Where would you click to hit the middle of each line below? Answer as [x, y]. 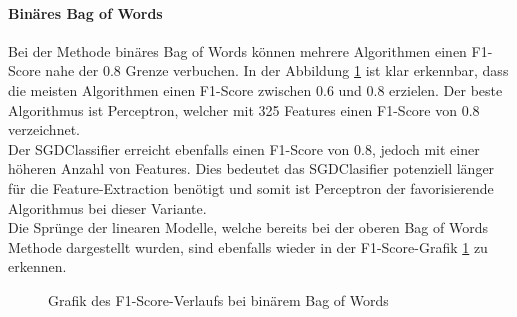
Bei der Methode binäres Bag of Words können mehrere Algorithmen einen [237, 50]
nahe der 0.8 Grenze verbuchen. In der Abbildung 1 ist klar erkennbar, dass [277, 70]
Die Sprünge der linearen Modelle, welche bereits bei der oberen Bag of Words [248, 227]
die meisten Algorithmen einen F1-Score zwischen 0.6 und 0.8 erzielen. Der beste [255, 89]
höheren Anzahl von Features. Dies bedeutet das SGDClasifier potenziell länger [251, 168]
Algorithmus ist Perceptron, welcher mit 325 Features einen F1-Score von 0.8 [244, 109]
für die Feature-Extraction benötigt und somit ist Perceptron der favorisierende [251, 187]
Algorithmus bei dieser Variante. [107, 207]
